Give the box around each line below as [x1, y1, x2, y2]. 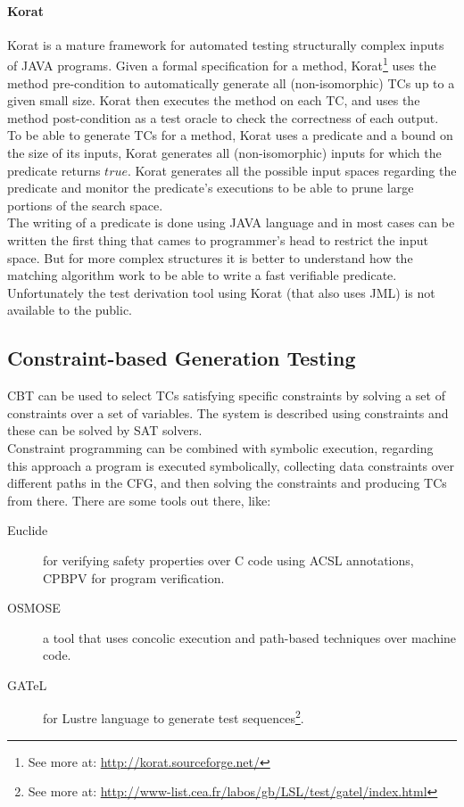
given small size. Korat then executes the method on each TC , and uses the [7, 91, 420, 110]
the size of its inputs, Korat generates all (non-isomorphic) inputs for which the [7, 144, 442, 162]
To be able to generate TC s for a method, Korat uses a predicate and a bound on [7, 126, 453, 144]
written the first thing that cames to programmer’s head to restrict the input [7, 230, 428, 249]
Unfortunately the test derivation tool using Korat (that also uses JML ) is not [7, 283, 435, 301]
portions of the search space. [7, 195, 163, 214]
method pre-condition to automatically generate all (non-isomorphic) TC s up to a [7, 73, 455, 92]
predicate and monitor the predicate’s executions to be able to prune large [7, 178, 414, 197]
